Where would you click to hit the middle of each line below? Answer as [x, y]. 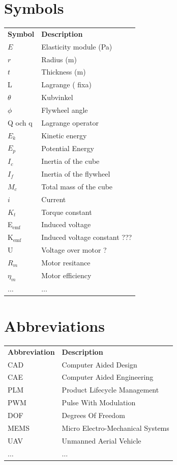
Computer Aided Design [99, 364]
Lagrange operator [70, 122]
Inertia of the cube [70, 161]
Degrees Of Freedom [93, 415]
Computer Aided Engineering [108, 377]
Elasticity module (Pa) [77, 46]
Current [54, 199]
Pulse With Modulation [99, 402]
